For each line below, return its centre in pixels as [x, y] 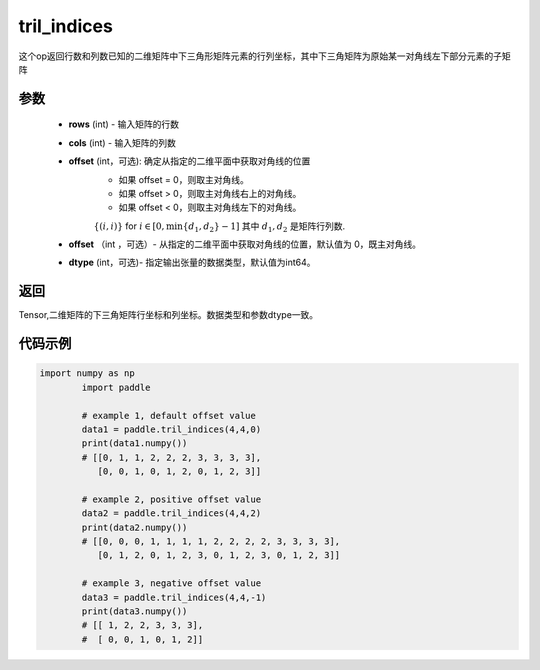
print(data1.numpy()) [134, 443]
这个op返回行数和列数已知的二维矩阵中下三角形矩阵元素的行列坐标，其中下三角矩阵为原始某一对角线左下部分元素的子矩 [264, 56]
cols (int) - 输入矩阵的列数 [122, 142]
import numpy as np [87, 373]
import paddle [116, 387]
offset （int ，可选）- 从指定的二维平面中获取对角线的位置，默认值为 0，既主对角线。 [245, 244]
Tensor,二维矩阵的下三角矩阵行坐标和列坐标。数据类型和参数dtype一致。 [168, 315]
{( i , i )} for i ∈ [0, [129, 226]
